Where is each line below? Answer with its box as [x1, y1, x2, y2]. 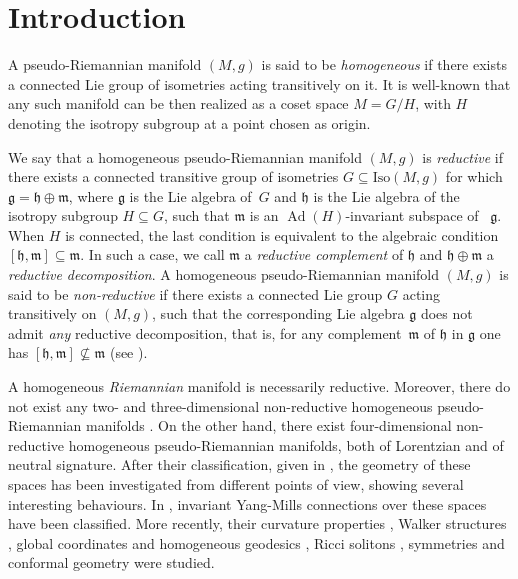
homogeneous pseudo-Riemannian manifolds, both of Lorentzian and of [68, 434, 504, 455]
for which [445, 166, 503, 187]
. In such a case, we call [80, 244, 225, 265]
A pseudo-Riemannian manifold [8, 54, 202, 75]
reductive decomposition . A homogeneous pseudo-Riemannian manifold [8, 264, 440, 285]
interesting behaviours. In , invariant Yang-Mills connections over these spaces [8, 493, 487, 514]
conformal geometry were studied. [8, 552, 215, 573]
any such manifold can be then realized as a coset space [8, 93, 349, 114]
